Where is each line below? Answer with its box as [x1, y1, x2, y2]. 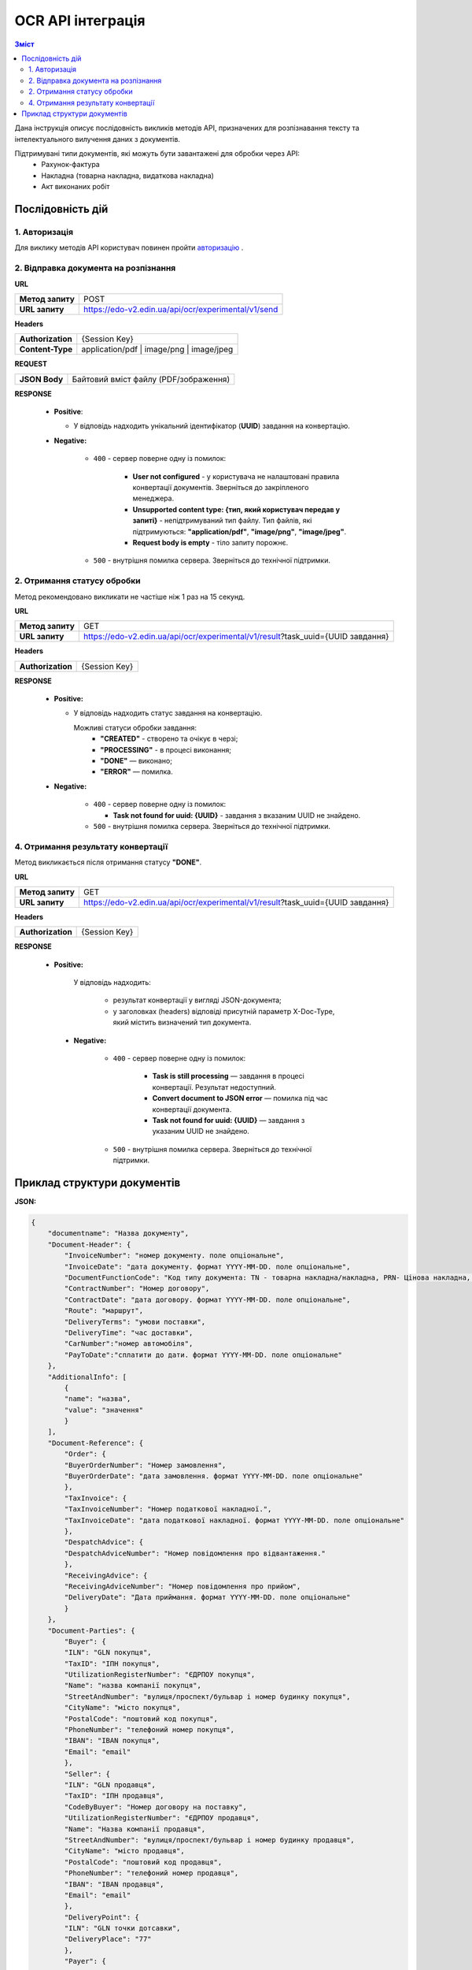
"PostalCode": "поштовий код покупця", [64, 1714, 218, 1723]
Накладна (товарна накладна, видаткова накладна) [41, 170, 214, 180]
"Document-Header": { [47, 1240, 131, 1249]
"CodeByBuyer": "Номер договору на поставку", [64, 1802, 247, 1812]
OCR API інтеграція [14, 12, 146, 29]
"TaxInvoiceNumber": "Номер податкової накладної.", [64, 1505, 272, 1514]
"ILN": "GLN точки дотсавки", [64, 1924, 181, 1933]
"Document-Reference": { [47, 1438, 144, 1448]
